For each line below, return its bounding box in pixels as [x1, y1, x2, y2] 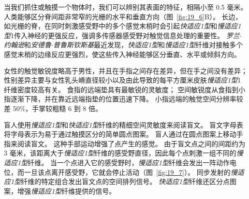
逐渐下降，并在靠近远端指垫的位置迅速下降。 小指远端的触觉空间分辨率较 [10, 94, 243, 104]
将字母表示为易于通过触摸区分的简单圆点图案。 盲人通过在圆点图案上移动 [4, 129, 236, 139]
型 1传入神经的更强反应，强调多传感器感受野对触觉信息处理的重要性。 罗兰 [4, 30, 240, 40]
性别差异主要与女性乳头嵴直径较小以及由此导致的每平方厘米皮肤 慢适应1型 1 [4, 75, 241, 85]
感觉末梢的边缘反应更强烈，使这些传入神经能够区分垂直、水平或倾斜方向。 [4, 49, 241, 59]
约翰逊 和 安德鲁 [4, 40, 51, 50]
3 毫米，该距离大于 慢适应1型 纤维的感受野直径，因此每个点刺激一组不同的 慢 [4, 148, 243, 158]
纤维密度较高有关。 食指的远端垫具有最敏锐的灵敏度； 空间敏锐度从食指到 [4, 84, 239, 94]
